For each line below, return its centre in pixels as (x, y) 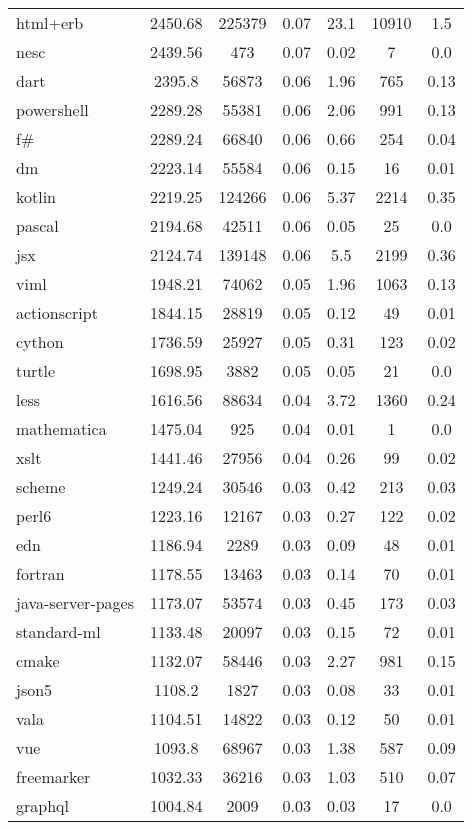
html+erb (50, 22)
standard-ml (58, 631)
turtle (36, 370)
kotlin (36, 196)
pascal (37, 225)
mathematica (61, 428)
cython (40, 341)
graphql (42, 805)
